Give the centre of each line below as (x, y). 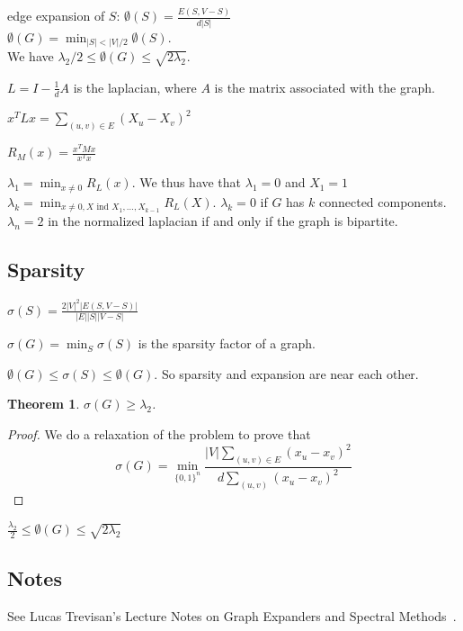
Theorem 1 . (44, 404)
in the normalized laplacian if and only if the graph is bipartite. (223, 221)
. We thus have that (187, 182)
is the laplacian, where (135, 87)
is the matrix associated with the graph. (325, 87)
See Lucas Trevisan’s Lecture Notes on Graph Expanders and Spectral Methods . (232, 615)
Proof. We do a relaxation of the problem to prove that (159, 433)
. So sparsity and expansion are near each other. (286, 373)
